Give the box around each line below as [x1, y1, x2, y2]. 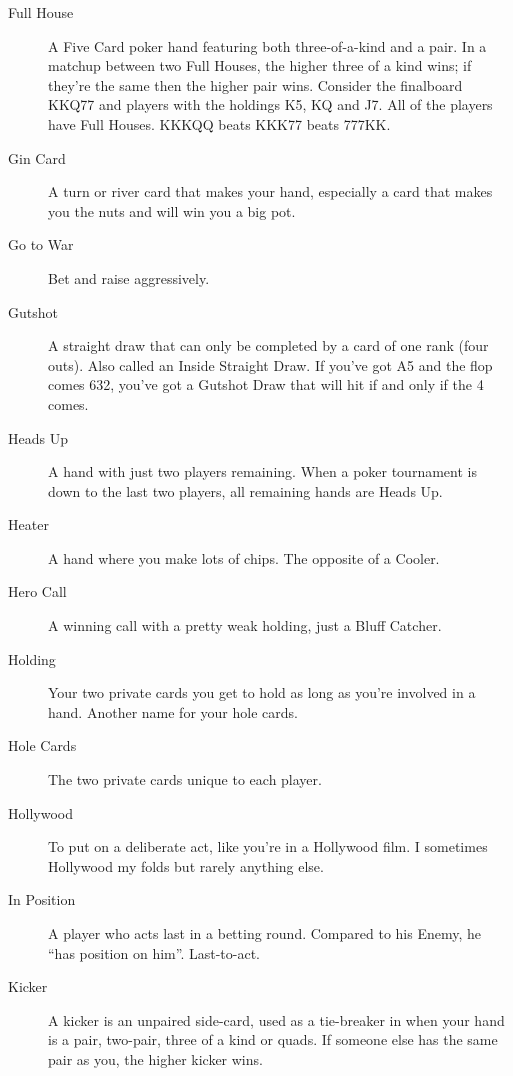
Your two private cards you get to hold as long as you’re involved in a [48, 682, 476, 703]
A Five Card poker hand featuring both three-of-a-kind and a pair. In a [48, 35, 487, 56]
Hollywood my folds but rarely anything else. [48, 855, 324, 876]
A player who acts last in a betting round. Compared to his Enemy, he [48, 923, 481, 943]
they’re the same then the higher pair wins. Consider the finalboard [48, 74, 463, 95]
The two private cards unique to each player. [48, 769, 322, 790]
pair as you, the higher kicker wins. [48, 1048, 263, 1069]
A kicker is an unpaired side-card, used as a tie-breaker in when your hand [48, 1009, 505, 1030]
